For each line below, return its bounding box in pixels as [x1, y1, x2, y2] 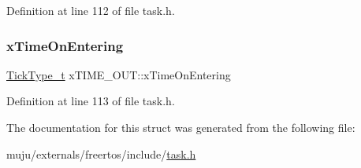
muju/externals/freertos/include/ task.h [6, 145, 196, 162]
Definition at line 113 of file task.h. [6, 93, 175, 109]
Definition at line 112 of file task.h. [6, 2, 175, 18]
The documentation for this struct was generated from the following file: [6, 119, 355, 135]
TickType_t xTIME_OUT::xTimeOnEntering [6, 66, 231, 82]
